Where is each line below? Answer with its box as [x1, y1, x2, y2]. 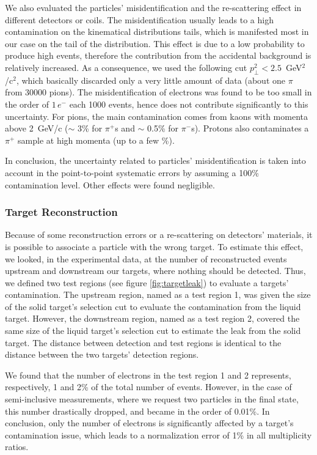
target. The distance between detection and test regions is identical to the [5, 336, 282, 349]
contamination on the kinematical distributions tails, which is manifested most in [5, 25, 309, 38]
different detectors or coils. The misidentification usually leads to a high [5, 13, 274, 26]
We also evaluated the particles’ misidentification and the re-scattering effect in [5, 1, 302, 13]
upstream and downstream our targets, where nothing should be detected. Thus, [5, 264, 306, 277]
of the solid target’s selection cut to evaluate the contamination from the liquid [5, 300, 301, 313]
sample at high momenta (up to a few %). [18, 133, 175, 146]
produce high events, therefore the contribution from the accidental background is [5, 49, 312, 62]
